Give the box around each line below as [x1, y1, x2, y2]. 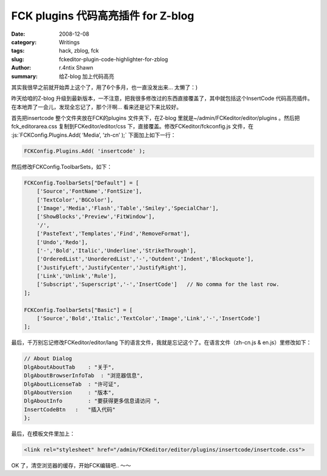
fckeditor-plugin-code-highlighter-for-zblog [59, 55, 168, 63]
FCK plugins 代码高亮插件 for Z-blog [11, 9, 194, 22]
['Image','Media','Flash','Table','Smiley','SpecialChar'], [36, 205, 219, 211]
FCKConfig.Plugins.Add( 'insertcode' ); [24, 147, 145, 154]
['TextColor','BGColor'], [36, 196, 114, 203]
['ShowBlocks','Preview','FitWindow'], [36, 213, 156, 220]
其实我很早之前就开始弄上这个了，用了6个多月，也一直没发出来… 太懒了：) [11, 84, 198, 91]
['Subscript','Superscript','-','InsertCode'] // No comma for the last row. [36, 281, 280, 288]
